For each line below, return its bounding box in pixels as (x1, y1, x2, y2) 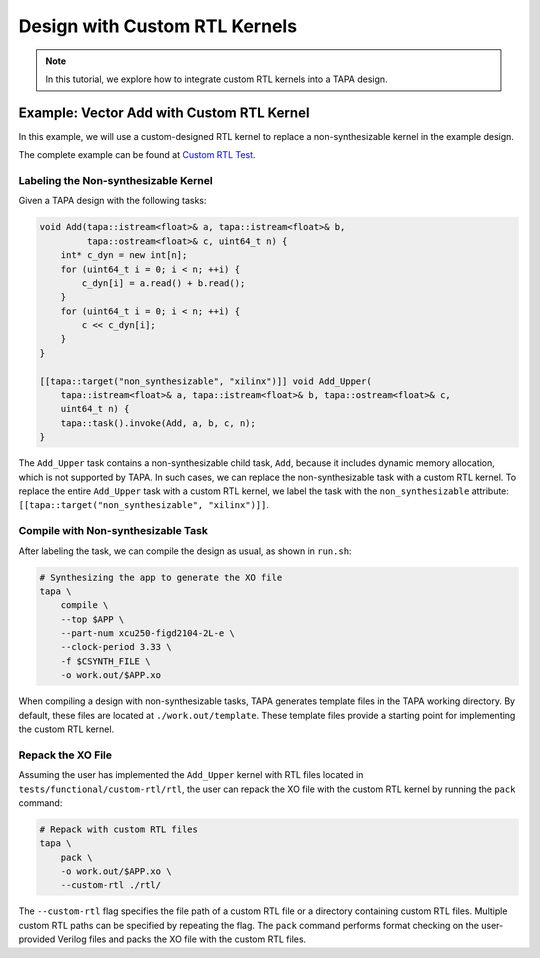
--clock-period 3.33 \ (60, 641, 172, 653)
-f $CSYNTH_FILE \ (60, 655, 151, 667)
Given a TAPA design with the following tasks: (18, 195, 207, 207)
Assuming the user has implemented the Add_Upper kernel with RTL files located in (18, 769, 364, 781)
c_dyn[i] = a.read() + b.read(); (81, 277, 246, 289)
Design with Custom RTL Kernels (18, 15, 298, 37)
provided (18, 933, 56, 945)
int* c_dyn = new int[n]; (60, 250, 188, 261)
